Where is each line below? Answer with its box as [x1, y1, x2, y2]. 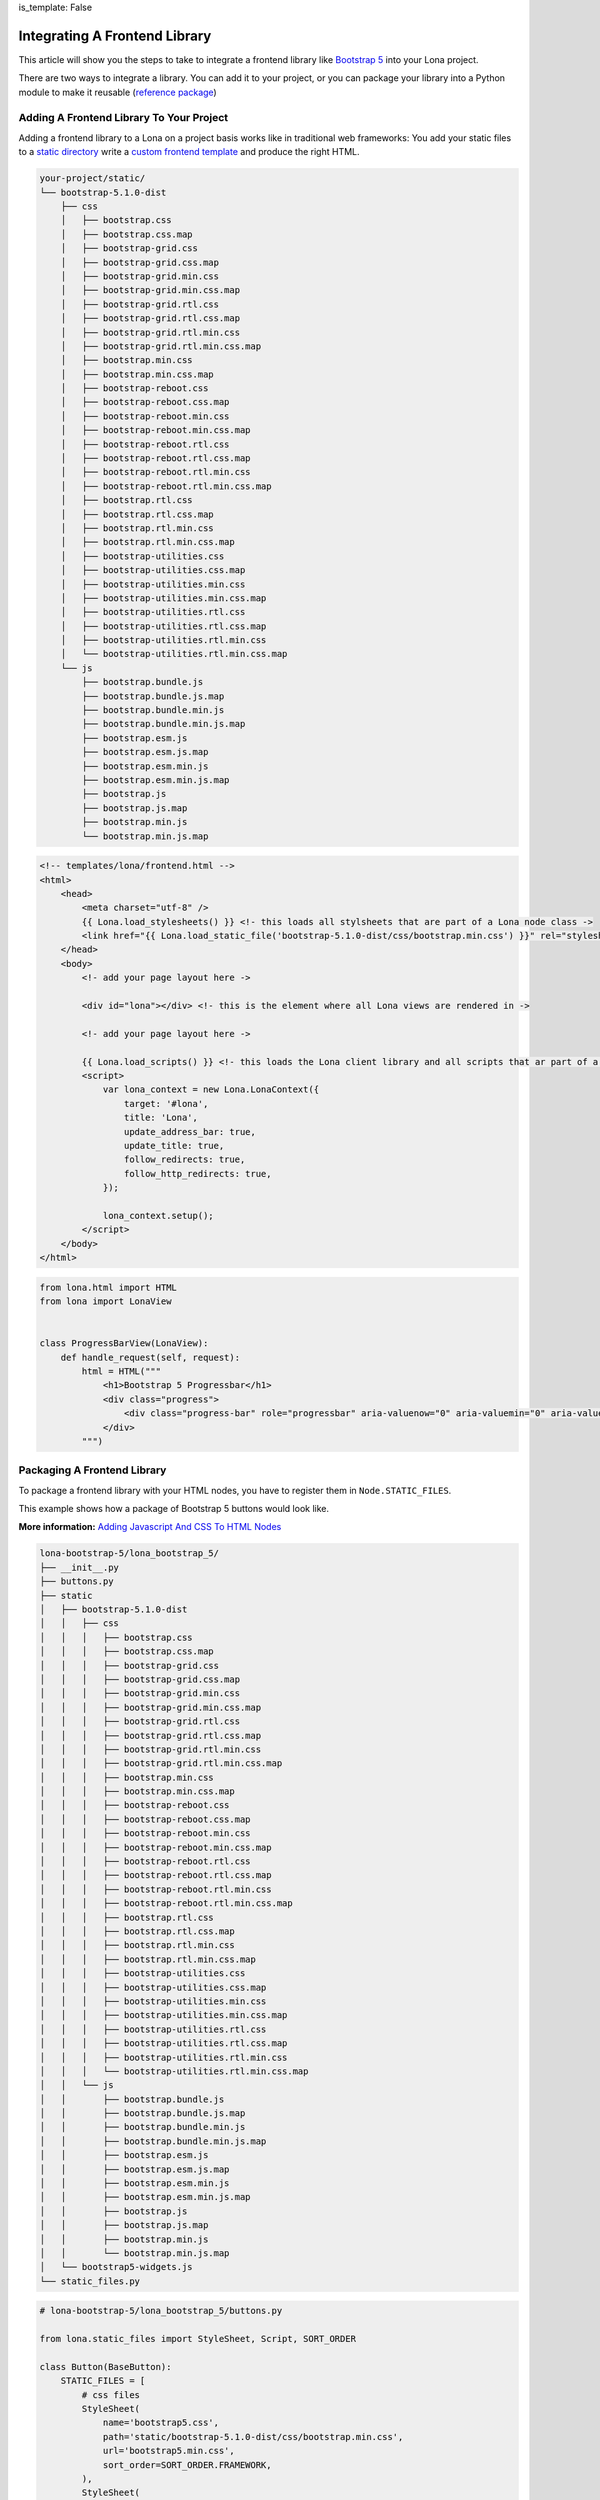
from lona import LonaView [39, 1296, 172, 1307]
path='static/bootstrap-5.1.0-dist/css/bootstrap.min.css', [102, 2431, 404, 2442]
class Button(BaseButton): [39, 2361, 172, 2372]
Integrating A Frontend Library [18, 27, 212, 44]
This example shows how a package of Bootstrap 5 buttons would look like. [18, 1503, 330, 1515]
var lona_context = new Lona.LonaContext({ [102, 1084, 320, 1095]
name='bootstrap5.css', [102, 2417, 220, 2429]
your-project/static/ [39, 173, 146, 184]
